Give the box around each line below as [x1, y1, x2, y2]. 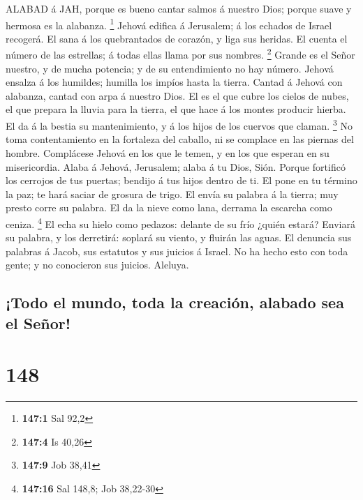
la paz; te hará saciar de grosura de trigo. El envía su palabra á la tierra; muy [6, 186, 339, 201]
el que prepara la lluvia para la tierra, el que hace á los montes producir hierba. [6, 102, 346, 116]
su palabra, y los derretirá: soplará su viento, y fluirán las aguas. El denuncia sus [6, 230, 352, 245]
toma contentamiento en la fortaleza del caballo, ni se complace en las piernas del [6, 132, 354, 146]
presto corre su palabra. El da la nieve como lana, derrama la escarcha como [6, 200, 332, 215]
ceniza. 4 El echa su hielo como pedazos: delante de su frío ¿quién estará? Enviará [6, 214, 355, 231]
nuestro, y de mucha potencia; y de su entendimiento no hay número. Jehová [6, 61, 334, 75]
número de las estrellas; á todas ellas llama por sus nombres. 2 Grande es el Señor [6, 45, 355, 62]
